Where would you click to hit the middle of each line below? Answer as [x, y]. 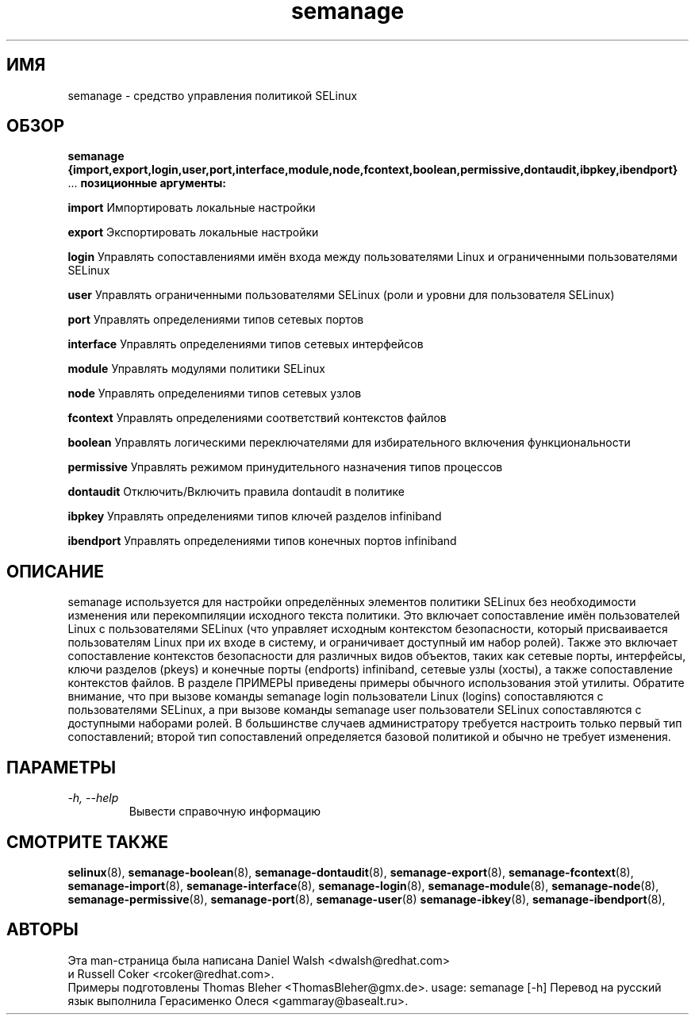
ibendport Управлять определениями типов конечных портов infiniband [262, 541]
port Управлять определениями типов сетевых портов [216, 320]
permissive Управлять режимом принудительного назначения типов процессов [285, 467]
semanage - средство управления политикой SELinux [213, 95]
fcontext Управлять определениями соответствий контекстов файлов [257, 418]
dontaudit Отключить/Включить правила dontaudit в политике [236, 492]
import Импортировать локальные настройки [192, 208]
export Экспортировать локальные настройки [193, 232]
